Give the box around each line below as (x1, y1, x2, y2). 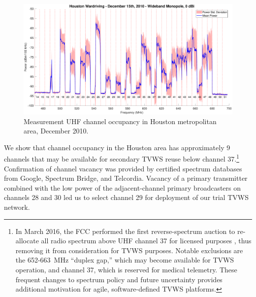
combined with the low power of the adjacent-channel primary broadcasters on (4, 182, 241, 193)
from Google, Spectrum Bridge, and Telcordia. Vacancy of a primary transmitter (4, 173, 248, 183)
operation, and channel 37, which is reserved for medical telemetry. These (15, 264, 237, 274)
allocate (15, 235, 39, 246)
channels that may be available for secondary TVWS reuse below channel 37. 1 (4, 152, 239, 164)
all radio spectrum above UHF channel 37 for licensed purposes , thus (41, 235, 252, 246)
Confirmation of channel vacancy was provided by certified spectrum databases (4, 163, 242, 173)
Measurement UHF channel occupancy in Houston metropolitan (24, 116, 217, 126)
